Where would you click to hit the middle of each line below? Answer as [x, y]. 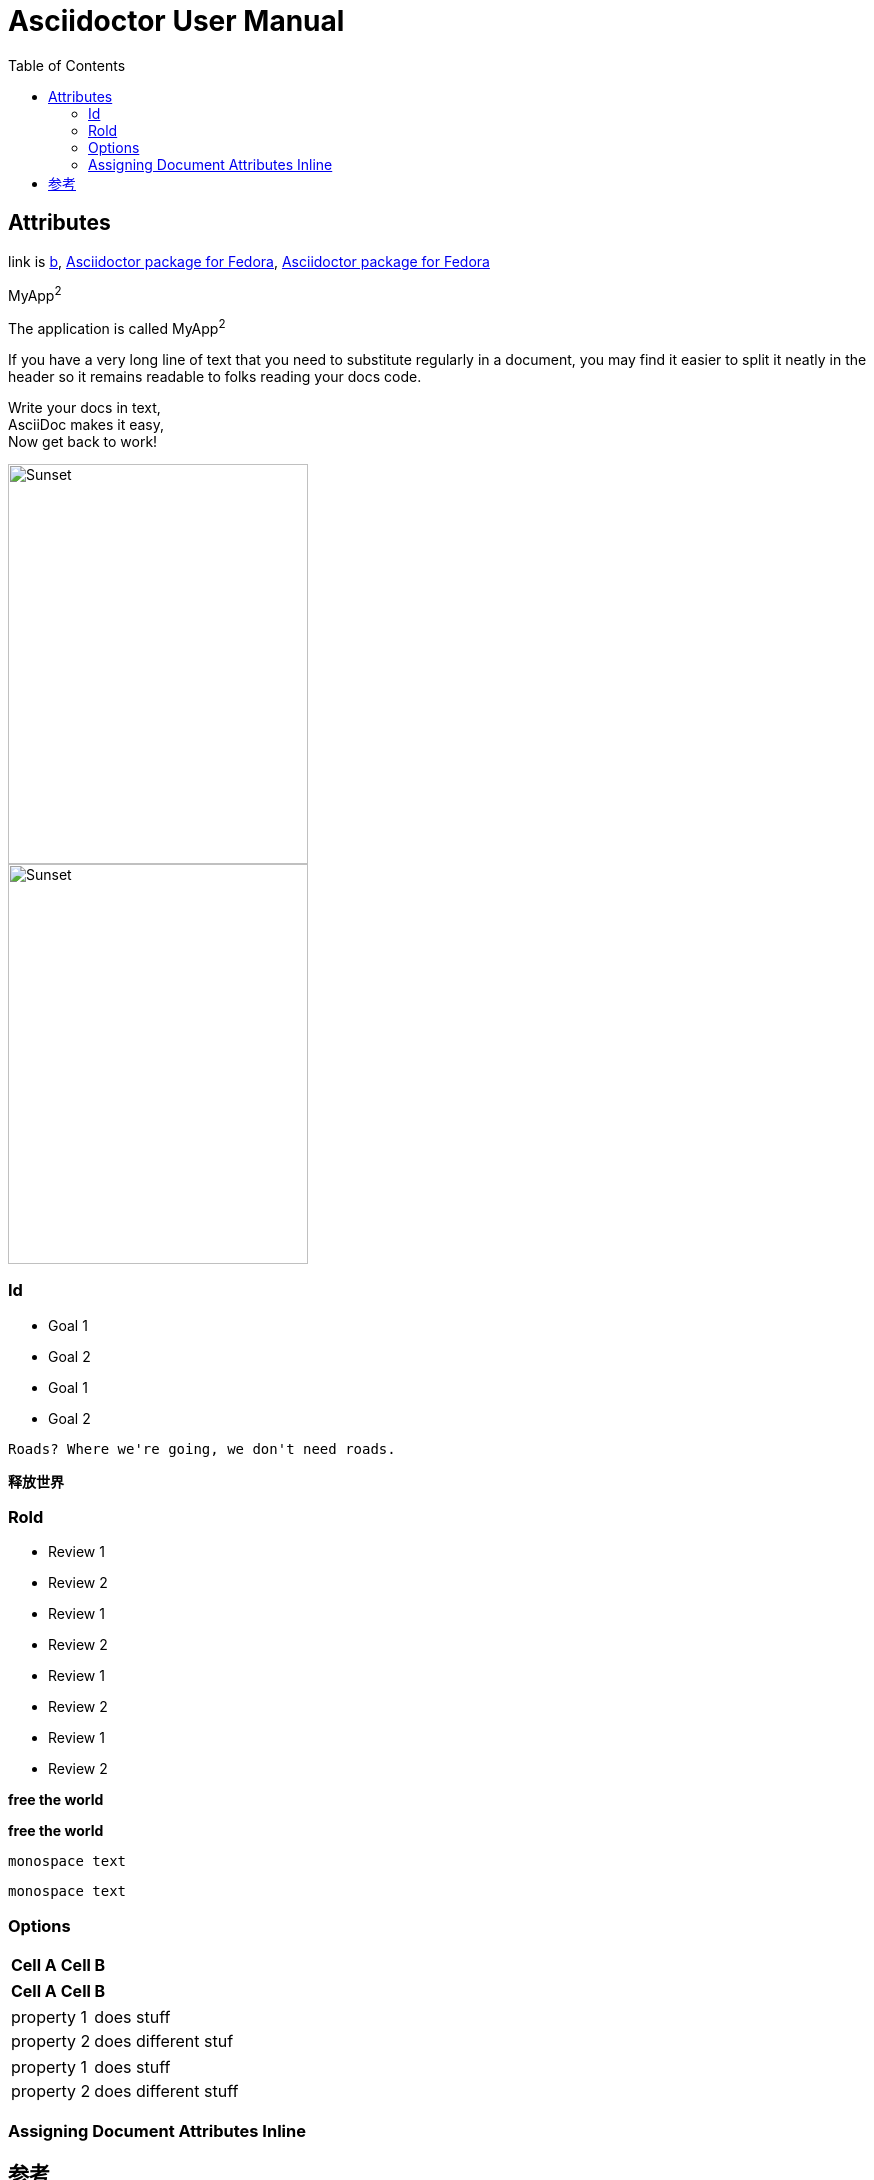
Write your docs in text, [84, 407]
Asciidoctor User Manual [176, 21]
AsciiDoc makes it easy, [86, 424]
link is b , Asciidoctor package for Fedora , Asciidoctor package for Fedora [249, 261]
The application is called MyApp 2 [117, 327]
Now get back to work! [83, 441]
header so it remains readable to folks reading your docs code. [215, 376]
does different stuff [166, 2091]
